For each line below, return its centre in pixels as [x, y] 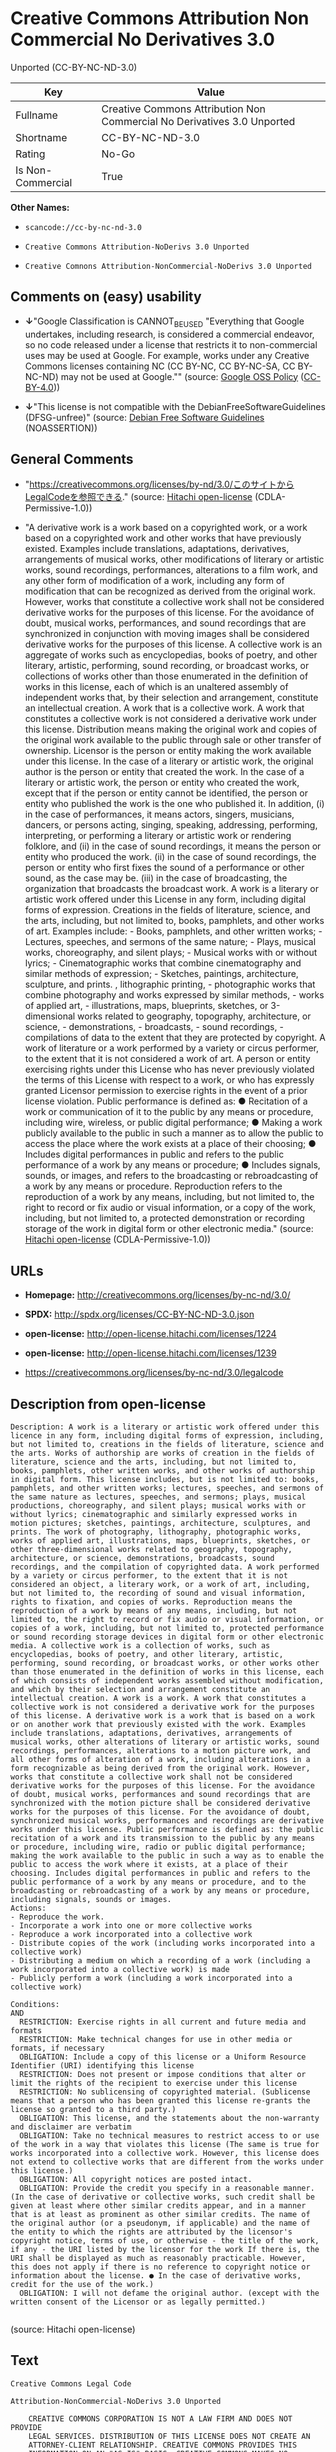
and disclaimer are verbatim [71, 2127]
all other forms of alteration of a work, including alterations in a [160, 1759]
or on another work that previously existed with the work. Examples [158, 1724]
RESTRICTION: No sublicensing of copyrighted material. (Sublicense [165, 2092]
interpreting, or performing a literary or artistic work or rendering [158, 836]
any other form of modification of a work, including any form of [154, 581]
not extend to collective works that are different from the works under [167, 2162]
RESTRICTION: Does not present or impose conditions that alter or [163, 2074]
